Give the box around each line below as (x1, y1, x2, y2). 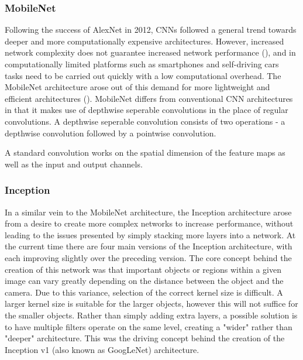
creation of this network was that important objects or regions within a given (5, 263, 282, 275)
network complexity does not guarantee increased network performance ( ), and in (5, 46, 296, 59)
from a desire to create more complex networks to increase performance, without (5, 217, 294, 229)
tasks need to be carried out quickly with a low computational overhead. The (5, 69, 281, 81)
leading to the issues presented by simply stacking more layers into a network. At (5, 228, 296, 241)
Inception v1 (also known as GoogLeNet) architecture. (5, 343, 199, 355)
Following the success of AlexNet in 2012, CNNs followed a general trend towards (5, 23, 297, 36)
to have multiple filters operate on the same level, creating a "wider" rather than (5, 320, 292, 332)
